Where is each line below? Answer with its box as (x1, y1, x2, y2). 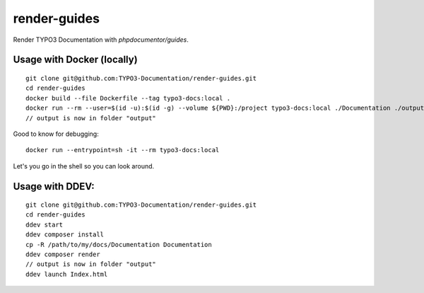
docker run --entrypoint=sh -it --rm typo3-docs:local (25, 146, 220, 154)
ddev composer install (25, 231, 105, 239)
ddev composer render (25, 251, 100, 258)
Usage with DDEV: (13, 180, 95, 193)
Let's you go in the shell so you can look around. (13, 161, 155, 170)
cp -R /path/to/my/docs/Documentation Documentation (25, 241, 212, 248)
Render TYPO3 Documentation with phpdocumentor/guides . (13, 35, 189, 44)
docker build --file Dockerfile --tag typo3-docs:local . (25, 94, 231, 102)
